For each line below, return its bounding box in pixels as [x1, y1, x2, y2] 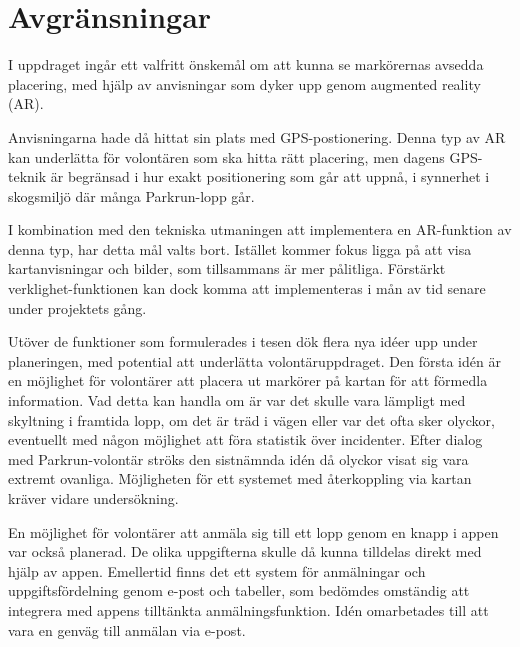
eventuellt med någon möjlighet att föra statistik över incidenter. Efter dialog [8, 429, 483, 450]
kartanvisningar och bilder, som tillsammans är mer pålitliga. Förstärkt [8, 258, 446, 279]
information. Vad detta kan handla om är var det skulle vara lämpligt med [8, 390, 466, 411]
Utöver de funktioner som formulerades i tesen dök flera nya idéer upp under [8, 331, 478, 352]
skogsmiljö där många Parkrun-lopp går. [8, 185, 255, 206]
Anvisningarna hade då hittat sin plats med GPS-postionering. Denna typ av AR [8, 126, 506, 147]
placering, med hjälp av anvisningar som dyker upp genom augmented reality [8, 73, 481, 94]
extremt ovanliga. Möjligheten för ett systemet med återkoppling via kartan [8, 468, 472, 489]
